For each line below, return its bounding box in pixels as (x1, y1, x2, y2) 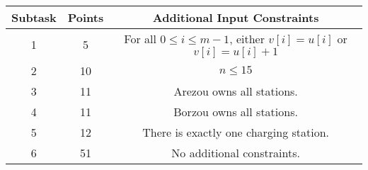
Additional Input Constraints (152, 9, 319, 25)
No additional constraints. (171, 144, 300, 161)
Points (67, 9, 104, 25)
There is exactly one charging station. (142, 124, 330, 140)
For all (124, 30, 156, 47)
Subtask (11, 9, 57, 25)
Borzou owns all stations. (173, 103, 298, 120)
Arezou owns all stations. (173, 83, 298, 99)
